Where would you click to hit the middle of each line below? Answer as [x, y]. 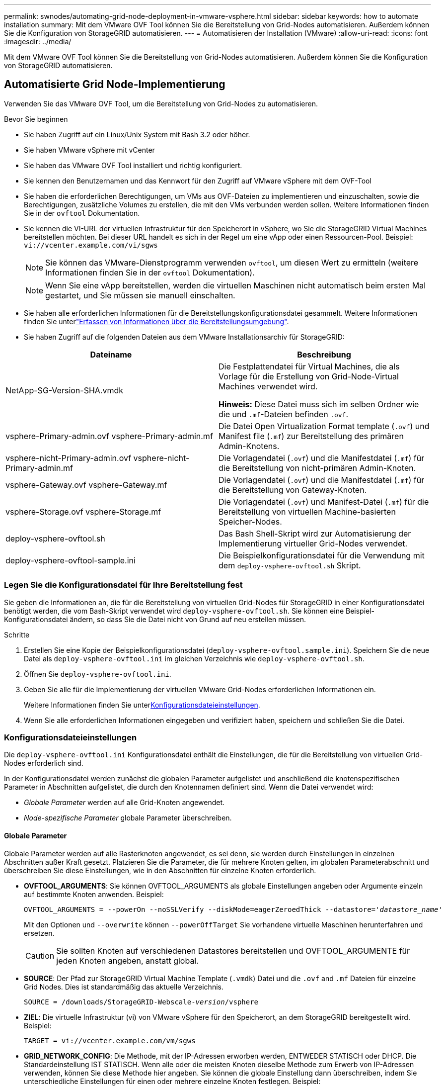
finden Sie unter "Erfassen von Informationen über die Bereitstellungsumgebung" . [156, 321]
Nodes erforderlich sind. [44, 763]
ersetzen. [39, 933]
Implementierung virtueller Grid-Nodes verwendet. [313, 543]
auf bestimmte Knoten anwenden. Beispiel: [94, 894]
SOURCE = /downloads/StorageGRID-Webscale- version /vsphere [141, 1002]
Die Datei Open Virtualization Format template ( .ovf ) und [324, 426]
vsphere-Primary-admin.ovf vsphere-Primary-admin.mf [109, 436]
